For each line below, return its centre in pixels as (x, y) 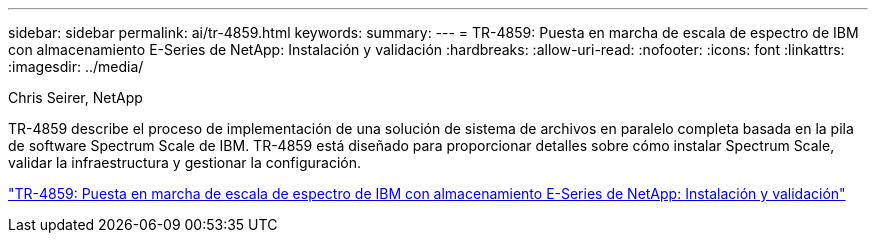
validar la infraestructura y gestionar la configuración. (185, 162)
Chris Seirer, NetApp (75, 97)
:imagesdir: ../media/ (76, 66)
